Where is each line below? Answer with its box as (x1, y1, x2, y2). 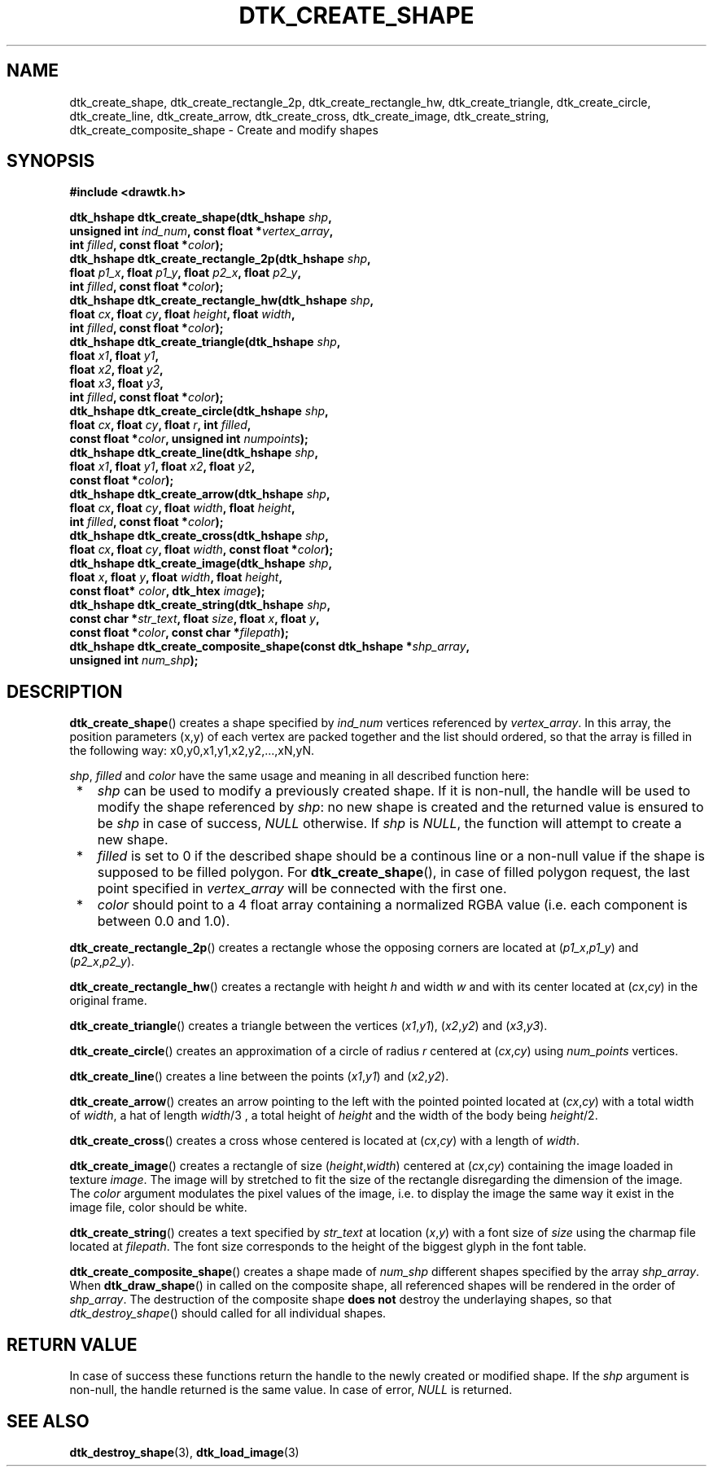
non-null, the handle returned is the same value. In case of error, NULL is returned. (69, 1383, 513, 1397)
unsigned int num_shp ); (69, 653, 199, 668)
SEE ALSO (7, 1410, 90, 1431)
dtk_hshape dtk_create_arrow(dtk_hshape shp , (69, 487, 330, 502)
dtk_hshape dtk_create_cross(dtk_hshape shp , (69, 528, 329, 543)
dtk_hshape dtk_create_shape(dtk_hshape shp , (69, 210, 332, 225)
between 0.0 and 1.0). (97, 913, 230, 930)
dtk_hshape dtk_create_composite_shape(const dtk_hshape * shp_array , (69, 639, 470, 654)
